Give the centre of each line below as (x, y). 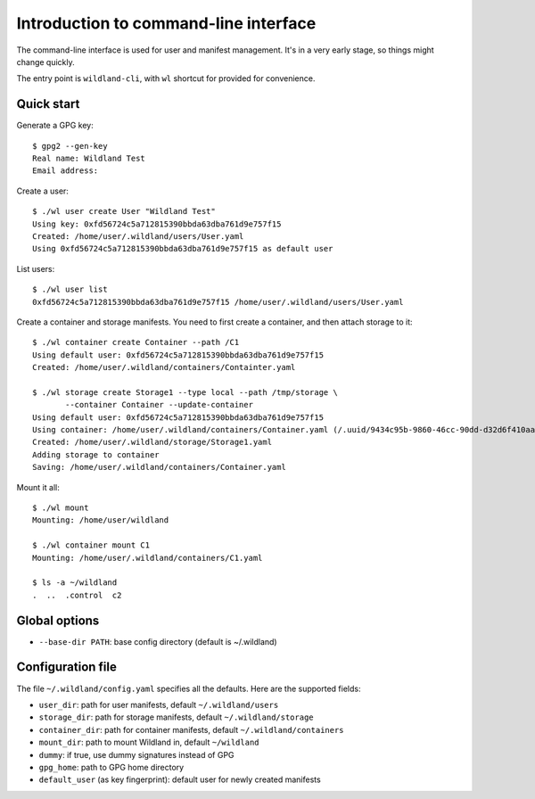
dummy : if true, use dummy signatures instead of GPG (137, 754)
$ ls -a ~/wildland (75, 583)
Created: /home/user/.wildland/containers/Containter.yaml (164, 367)
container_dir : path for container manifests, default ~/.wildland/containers (191, 729)
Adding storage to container (96, 454)
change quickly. (45, 62)
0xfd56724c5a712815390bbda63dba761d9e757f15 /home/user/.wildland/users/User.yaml (218, 302)
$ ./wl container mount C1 (91, 545)
